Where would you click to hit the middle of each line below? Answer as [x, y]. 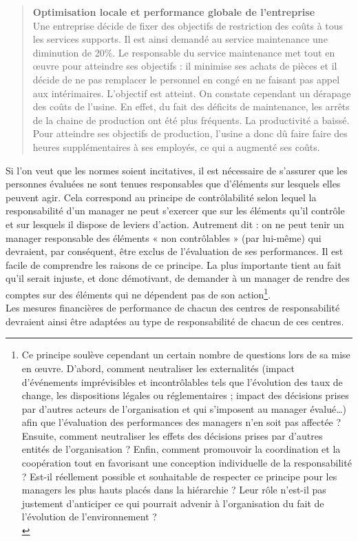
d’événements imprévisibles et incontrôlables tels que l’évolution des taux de [182, 381]
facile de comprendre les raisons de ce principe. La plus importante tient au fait [173, 264]
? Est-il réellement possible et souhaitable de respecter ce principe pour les [179, 476]
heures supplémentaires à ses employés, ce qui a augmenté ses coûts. [176, 146]
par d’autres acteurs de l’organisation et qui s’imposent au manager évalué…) [184, 408]
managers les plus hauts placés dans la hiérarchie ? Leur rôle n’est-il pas [174, 490]
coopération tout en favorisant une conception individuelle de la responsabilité [187, 463]
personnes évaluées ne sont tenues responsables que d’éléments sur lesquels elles [173, 184]
